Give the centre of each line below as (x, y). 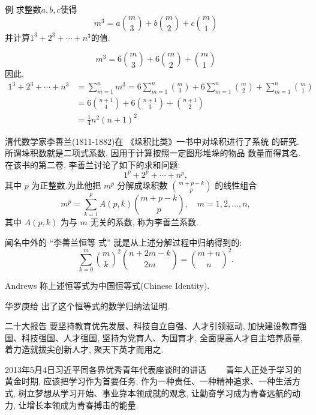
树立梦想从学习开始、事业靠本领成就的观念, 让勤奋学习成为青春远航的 (155, 393)
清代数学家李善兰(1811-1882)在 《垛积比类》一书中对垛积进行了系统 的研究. (152, 141)
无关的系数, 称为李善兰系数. (144, 221)
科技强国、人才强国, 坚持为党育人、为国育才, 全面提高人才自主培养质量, (162, 337)
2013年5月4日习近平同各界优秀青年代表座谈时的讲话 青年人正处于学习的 (153, 369)
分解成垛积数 (142, 185)
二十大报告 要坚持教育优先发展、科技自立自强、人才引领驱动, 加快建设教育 (152, 326)
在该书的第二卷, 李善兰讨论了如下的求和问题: (93, 164)
